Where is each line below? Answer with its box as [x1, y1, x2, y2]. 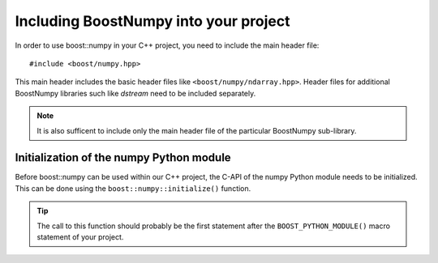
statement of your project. [36, 231, 124, 242]
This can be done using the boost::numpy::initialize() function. [15, 183, 251, 193]
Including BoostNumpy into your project [15, 12, 290, 30]
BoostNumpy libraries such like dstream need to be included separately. [15, 88, 256, 98]
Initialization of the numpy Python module [15, 151, 231, 165]
